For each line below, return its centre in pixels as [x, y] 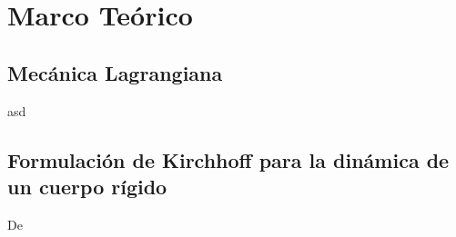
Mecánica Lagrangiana [115, 72]
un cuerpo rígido [87, 186]
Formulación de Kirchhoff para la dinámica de [228, 159]
